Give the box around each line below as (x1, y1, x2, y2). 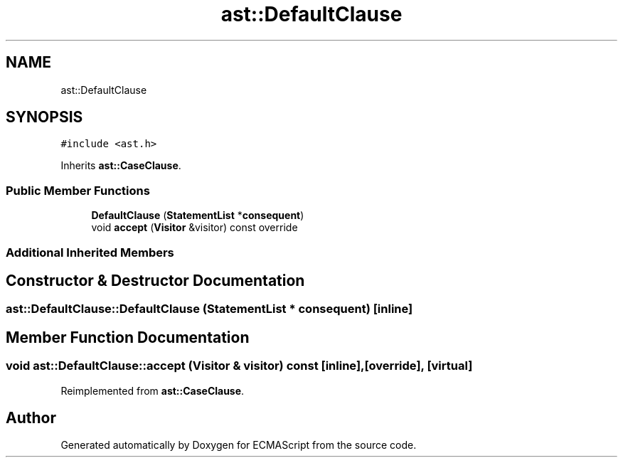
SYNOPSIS (6, 108, 83, 127)
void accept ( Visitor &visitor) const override (91, 221, 298, 234)
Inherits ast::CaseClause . (60, 159, 181, 172)
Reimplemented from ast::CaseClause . (60, 384, 245, 397)
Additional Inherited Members (6, 245, 174, 260)
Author (6, 409, 56, 427)
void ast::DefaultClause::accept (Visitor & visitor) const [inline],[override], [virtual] (6, 358, 473, 373)
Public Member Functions (6, 183, 150, 198)
